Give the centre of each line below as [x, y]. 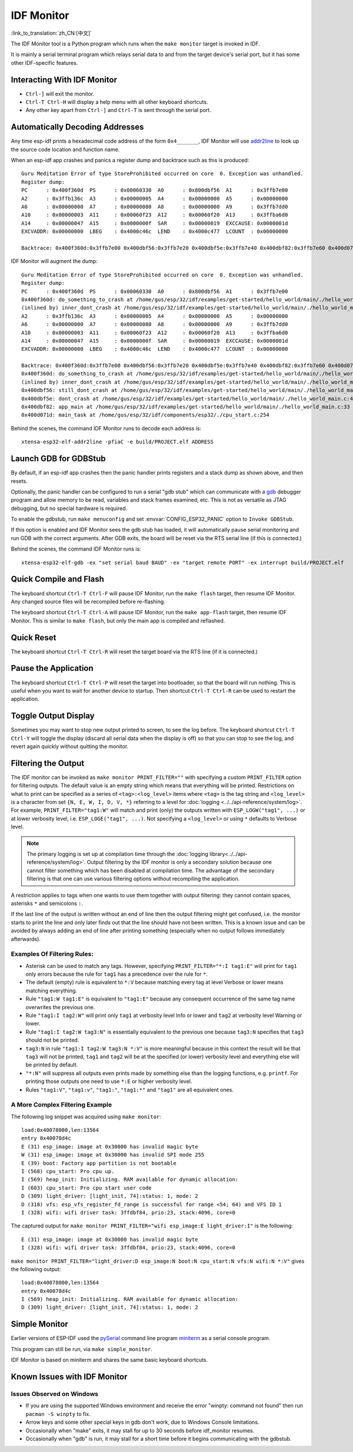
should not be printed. [52, 1040]
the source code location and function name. [65, 149]
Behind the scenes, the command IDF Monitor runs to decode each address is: [106, 428]
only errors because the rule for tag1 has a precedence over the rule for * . [117, 974]
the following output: [36, 1269]
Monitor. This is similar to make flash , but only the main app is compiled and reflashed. [118, 620]
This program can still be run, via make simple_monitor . [81, 1349]
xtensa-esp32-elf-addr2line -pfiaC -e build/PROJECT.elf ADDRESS [118, 442]
